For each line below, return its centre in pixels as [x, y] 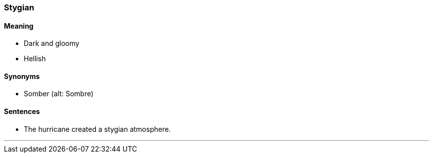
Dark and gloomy [52, 43]
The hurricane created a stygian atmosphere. [97, 129]
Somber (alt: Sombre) [59, 94]
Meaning [19, 26]
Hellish [35, 59]
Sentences [22, 112]
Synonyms [22, 76]
